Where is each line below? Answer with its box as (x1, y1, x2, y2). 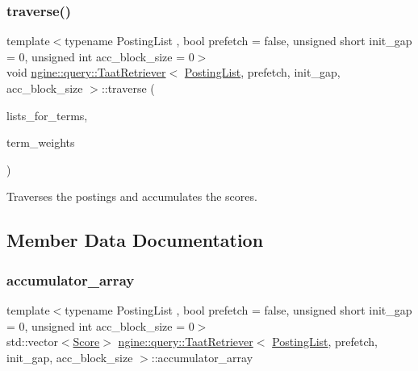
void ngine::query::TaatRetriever (6, 64, 166, 81)
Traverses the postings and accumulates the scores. (6, 188, 257, 205)
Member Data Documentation (6, 227, 264, 252)
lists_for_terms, (6, 106, 88, 123)
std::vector (6, 333, 58, 350)
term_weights (6, 134, 75, 151)
